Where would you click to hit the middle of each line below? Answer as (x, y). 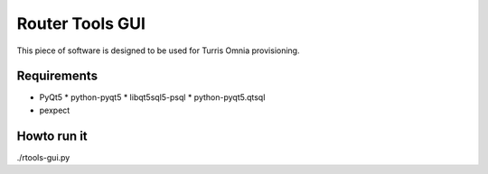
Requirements (57, 76)
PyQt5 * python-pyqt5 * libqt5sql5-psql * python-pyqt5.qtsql (152, 97)
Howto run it (52, 136)
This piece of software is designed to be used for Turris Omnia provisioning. (158, 50)
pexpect (55, 110)
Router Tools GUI (81, 23)
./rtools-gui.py (43, 157)
